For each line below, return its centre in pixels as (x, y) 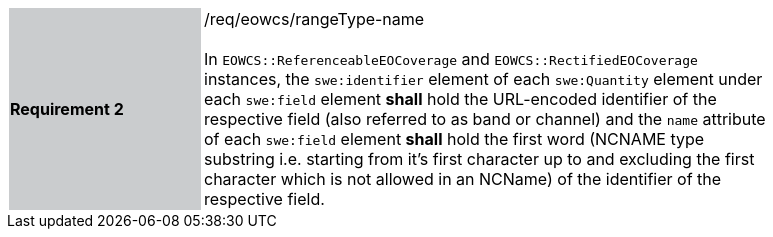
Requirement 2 (67, 109)
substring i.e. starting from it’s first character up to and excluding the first (479, 159)
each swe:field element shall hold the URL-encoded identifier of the (460, 99)
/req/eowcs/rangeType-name (314, 19)
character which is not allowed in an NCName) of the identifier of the (463, 179)
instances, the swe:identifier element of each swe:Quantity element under (483, 79)
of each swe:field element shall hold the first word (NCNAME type (454, 139)
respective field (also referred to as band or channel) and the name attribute (485, 119)
